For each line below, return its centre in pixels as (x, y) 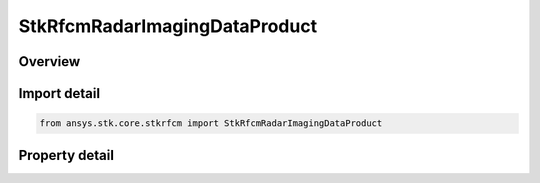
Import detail (59, 93)
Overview (49, 61)
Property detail (66, 155)
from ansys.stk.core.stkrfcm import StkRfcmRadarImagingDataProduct (211, 123)
